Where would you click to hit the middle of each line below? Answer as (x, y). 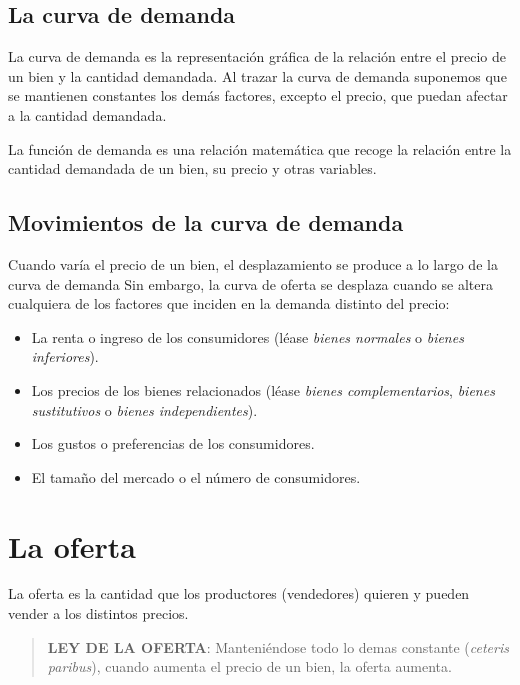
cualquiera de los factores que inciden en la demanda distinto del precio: (229, 303)
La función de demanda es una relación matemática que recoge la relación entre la (260, 148)
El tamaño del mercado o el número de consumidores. (196, 476)
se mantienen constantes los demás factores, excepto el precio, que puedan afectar (258, 95)
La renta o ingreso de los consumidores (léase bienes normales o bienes (247, 336)
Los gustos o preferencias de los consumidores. (173, 443)
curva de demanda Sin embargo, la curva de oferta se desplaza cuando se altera (250, 283)
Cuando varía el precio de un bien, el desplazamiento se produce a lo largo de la (253, 263)
